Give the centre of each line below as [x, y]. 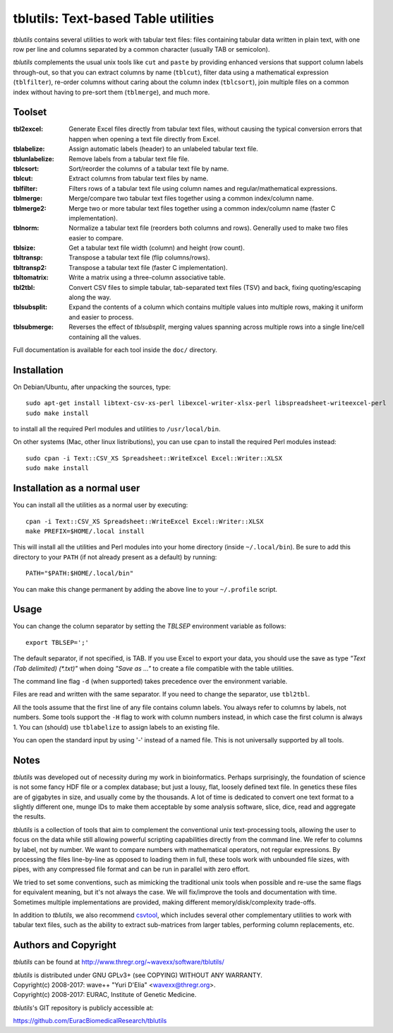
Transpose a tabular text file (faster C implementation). [148, 267]
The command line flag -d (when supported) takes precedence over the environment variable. [150, 681]
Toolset [30, 112]
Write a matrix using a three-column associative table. [147, 278]
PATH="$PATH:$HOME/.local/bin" [80, 573]
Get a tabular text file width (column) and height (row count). [157, 248]
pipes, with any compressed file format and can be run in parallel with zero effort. [132, 869]
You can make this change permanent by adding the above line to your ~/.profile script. [145, 589]
